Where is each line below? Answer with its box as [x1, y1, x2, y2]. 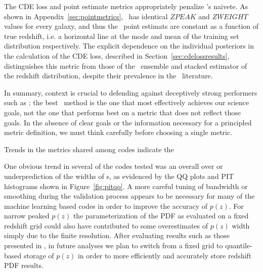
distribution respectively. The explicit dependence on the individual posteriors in [4, 40, 254, 51]
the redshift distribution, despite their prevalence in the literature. [4, 70, 213, 81]
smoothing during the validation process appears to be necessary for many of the [4, 191, 255, 201]
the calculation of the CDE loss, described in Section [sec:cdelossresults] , [4, 50, 230, 61]
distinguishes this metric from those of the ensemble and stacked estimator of [4, 60, 247, 71]
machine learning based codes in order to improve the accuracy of [4, 200, 208, 211]
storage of [23, 250, 54, 260]
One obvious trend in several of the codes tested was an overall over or [4, 161, 223, 171]
